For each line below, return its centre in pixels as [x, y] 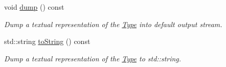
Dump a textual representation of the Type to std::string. [93, 58]
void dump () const [34, 7]
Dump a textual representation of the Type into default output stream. [113, 24]
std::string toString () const [47, 41]
